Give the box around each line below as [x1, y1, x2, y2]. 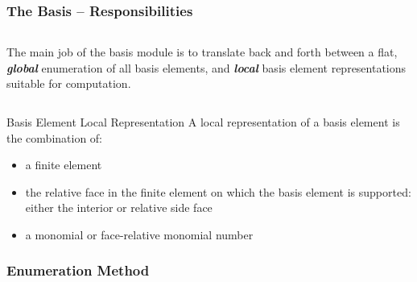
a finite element [25, 156, 102, 173]
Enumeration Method [6, 260, 150, 280]
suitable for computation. [6, 75, 131, 92]
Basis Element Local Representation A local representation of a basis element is [6, 114, 400, 130]
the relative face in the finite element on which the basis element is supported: [25, 183, 411, 200]
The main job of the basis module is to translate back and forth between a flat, [6, 44, 398, 60]
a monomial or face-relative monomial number [25, 226, 254, 243]
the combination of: [6, 129, 103, 146]
